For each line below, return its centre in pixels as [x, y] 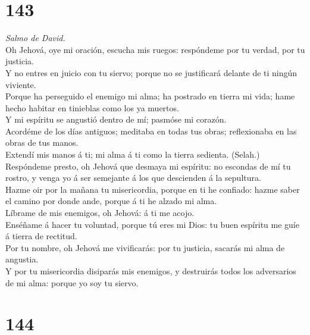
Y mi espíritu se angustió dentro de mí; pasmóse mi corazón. [116, 119]
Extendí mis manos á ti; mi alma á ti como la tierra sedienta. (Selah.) [133, 154]
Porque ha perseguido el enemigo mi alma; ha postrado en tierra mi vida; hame [150, 96]
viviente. [21, 84]
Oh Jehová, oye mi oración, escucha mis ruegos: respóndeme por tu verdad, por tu [155, 49]
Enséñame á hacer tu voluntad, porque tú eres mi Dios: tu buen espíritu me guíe [152, 224]
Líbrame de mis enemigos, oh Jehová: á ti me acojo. [100, 213]
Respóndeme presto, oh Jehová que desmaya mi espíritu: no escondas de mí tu [148, 166]
